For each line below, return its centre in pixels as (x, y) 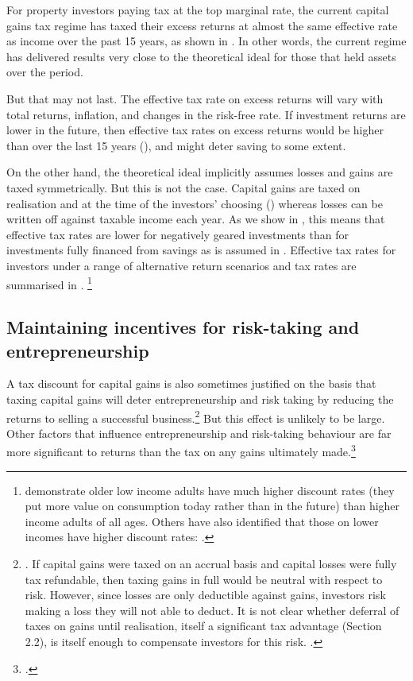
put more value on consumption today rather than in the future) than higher (212, 506)
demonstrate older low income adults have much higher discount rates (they (210, 490)
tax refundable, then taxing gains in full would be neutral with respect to (204, 579)
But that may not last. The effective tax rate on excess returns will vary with (195, 98)
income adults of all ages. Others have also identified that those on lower (202, 521)
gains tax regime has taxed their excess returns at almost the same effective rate (202, 25)
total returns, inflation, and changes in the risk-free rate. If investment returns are (206, 114)
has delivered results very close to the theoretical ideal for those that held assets (201, 56)
